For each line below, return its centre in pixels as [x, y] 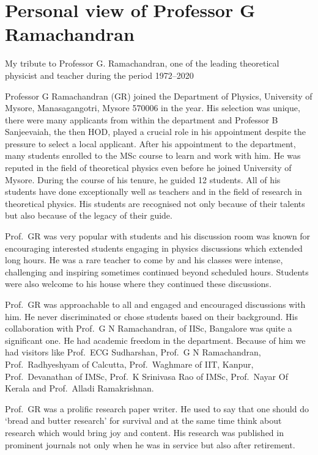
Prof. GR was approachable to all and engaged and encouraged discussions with [155, 304]
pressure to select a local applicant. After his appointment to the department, [150, 143]
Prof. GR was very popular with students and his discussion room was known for [158, 236]
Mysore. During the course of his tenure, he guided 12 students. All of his [143, 179]
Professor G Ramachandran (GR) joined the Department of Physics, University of [159, 96]
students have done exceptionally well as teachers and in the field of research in [153, 191]
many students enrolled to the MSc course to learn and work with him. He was [153, 155]
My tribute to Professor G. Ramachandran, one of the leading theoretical [142, 63]
